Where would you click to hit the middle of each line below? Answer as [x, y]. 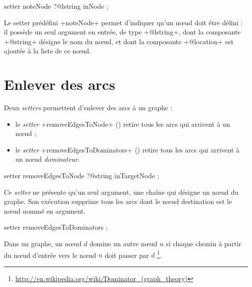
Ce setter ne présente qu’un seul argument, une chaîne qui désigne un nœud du [121, 192]
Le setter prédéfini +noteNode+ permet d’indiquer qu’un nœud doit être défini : [123, 22]
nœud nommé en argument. [45, 211]
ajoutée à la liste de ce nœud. [47, 51]
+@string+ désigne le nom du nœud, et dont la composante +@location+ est [119, 41]
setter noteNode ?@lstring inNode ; [56, 6]
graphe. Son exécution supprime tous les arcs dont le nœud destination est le [118, 201]
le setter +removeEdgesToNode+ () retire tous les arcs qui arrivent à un [123, 124]
